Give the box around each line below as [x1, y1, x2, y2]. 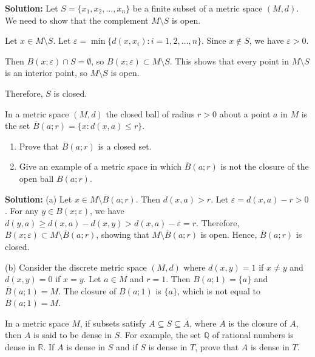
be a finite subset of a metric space [132, 2, 263, 14]
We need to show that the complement [5, 13, 149, 26]
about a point [219, 107, 271, 120]
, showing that [96, 228, 149, 241]
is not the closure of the [220, 160, 309, 173]
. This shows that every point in [169, 54, 289, 67]
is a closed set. [98, 139, 152, 152]
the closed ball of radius [106, 107, 195, 120]
